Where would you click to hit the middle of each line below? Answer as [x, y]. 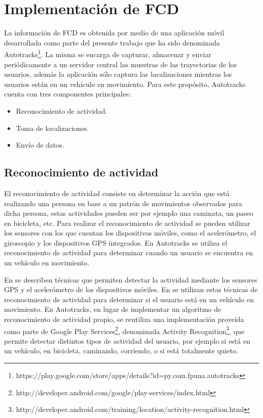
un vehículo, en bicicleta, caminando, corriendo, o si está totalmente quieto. [121, 351]
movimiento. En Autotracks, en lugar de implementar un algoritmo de [113, 309]
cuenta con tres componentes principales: [68, 94]
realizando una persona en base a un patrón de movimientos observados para [123, 203]
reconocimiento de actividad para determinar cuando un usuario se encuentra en [128, 252]
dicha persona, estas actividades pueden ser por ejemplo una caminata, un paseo [129, 213]
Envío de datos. [40, 145]
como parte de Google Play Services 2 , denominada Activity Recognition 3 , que [124, 330]
